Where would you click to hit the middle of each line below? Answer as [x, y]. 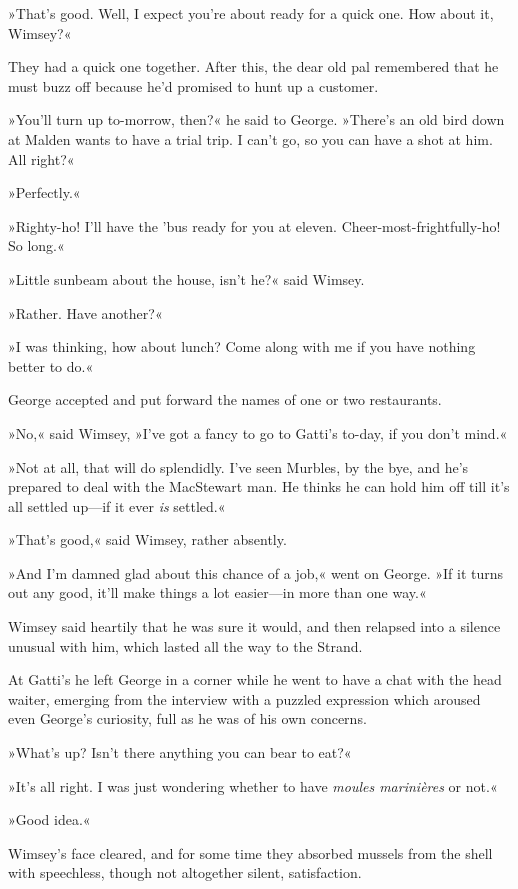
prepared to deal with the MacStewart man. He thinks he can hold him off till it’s [259, 486]
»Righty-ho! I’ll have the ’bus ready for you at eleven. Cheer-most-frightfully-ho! [254, 225]
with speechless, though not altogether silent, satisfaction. [185, 872]
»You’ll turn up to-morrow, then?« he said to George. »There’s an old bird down [256, 119]
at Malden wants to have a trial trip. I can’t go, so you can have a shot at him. [250, 138]
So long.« [36, 245]
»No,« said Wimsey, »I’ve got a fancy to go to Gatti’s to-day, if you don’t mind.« [258, 432]
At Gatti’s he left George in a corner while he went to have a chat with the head [255, 679]
